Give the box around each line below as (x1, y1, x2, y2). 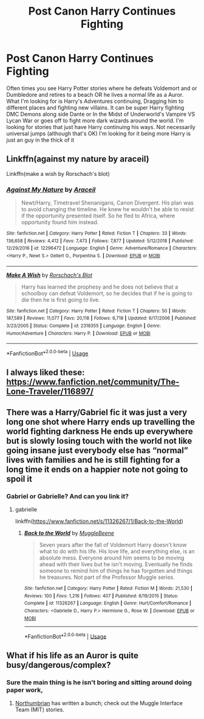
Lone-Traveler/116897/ (6, 387, 94, 397)
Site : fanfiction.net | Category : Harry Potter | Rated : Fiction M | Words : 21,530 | (24, 586, 192, 592)
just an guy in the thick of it (6, 136, 75, 144)
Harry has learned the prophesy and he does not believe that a (21, 283, 178, 290)
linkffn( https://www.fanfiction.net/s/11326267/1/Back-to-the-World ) (15, 517, 184, 525)
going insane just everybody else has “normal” (6, 445, 188, 455)
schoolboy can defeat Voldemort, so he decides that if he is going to (21, 289, 192, 296)
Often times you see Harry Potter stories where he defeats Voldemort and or (6, 84, 197, 92)
